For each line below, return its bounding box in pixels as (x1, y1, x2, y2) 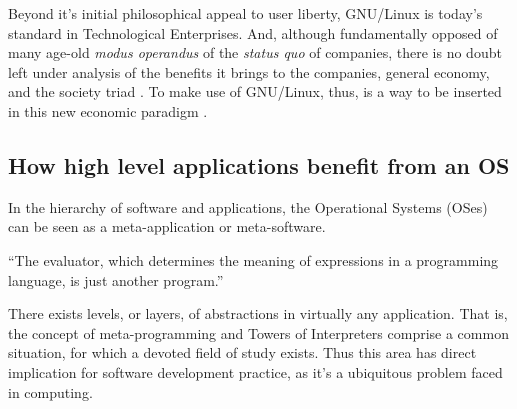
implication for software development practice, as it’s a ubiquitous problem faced (8, 361, 503, 382)
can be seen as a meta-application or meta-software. (8, 216, 326, 237)
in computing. (8, 381, 93, 402)
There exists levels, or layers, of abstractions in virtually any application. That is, (8, 303, 508, 324)
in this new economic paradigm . (8, 100, 208, 121)
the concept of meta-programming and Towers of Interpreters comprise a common (8, 322, 509, 343)
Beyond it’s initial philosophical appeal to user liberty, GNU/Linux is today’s (8, 3, 483, 23)
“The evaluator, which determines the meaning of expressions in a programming (8, 249, 499, 270)
